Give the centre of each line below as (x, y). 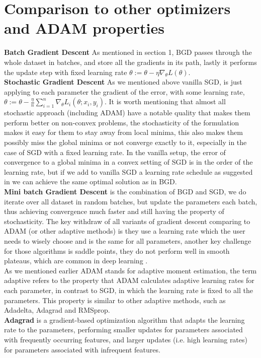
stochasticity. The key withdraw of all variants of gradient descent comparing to (127, 221)
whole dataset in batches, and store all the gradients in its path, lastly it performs (130, 62)
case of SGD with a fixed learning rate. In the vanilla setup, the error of (115, 152)
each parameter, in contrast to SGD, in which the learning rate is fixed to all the (128, 290)
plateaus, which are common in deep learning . (76, 261)
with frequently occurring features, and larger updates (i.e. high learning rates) (126, 339)
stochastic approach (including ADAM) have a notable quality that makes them (127, 113)
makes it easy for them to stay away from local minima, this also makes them (123, 132)
